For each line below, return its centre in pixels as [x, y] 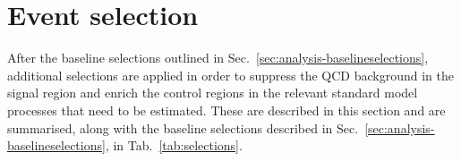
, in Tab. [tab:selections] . [174, 145]
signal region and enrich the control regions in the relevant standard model [213, 93]
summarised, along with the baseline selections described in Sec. [183, 127]
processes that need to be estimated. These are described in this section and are [226, 110]
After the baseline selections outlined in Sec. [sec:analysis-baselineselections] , [218, 58]
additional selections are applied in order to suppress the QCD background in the [230, 75]
